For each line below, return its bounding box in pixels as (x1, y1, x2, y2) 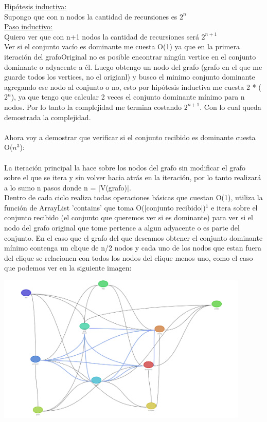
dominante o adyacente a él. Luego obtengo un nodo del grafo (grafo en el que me (4, 61, 262, 72)
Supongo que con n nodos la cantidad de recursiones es (4, 11, 177, 22)
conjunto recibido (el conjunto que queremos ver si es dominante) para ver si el (4, 212, 253, 223)
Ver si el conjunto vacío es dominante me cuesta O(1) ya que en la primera (4, 41, 240, 52)
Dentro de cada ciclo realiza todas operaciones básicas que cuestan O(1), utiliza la (4, 192, 263, 203)
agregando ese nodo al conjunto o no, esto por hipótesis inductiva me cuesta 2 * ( (4, 81, 261, 92)
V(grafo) (100, 182, 128, 193)
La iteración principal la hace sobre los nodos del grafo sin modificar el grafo (4, 162, 245, 172)
